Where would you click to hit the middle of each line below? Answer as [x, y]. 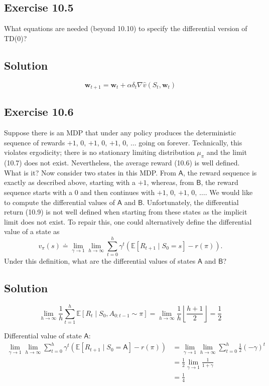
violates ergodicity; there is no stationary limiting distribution [99, 152]
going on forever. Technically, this [190, 142]
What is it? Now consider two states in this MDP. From [90, 172]
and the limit [227, 152]
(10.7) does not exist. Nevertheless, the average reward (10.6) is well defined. [122, 163]
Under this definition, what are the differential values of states [100, 261]
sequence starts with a [38, 192]
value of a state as [32, 231]
